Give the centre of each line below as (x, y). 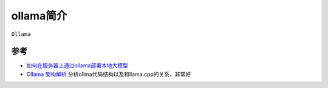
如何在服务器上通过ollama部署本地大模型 (77, 66)
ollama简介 (39, 16)
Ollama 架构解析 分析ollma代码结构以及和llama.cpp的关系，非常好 (109, 74)
